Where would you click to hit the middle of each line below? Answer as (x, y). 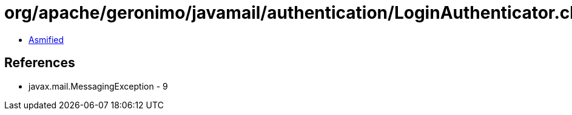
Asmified (46, 39)
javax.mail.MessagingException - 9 (98, 86)
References (40, 63)
